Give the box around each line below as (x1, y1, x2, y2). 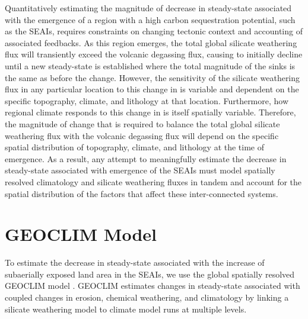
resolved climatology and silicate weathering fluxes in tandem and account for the (5, 175, 302, 188)
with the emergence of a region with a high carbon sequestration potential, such (5, 13, 296, 25)
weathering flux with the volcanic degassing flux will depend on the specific (5, 129, 279, 141)
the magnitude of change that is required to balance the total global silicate (5, 117, 280, 130)
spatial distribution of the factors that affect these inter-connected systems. (5, 187, 278, 199)
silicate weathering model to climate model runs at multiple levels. (5, 302, 247, 315)
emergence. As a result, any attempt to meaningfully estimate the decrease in (5, 152, 287, 165)
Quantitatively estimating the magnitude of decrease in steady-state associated (5, 2, 292, 14)
